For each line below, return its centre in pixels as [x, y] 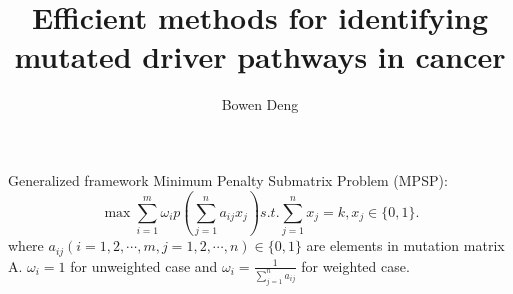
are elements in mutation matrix [405, 245]
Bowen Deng [260, 104]
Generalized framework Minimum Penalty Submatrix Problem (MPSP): [228, 179]
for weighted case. [355, 265]
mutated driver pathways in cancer [260, 56]
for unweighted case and [144, 265]
